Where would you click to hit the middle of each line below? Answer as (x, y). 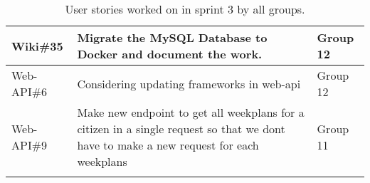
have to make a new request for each (168, 145)
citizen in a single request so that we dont (181, 129)
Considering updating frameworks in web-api (189, 83)
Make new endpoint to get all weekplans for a (191, 112)
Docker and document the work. (170, 54)
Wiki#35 (37, 46)
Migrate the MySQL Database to (172, 37)
